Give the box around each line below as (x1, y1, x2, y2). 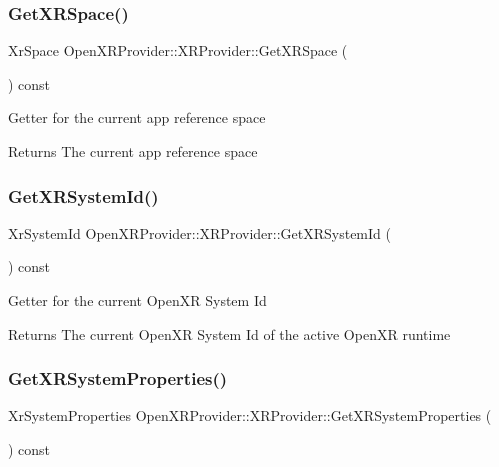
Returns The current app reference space (8, 141, 258, 161)
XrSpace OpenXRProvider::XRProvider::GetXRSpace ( (8, 40, 348, 61)
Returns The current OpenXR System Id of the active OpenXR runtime (8, 323, 451, 344)
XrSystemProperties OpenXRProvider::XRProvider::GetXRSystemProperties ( (8, 405, 492, 426)
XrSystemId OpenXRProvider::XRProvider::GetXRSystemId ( (8, 222, 391, 243)
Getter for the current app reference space (8, 107, 266, 128)
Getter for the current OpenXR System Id (8, 290, 267, 310)
